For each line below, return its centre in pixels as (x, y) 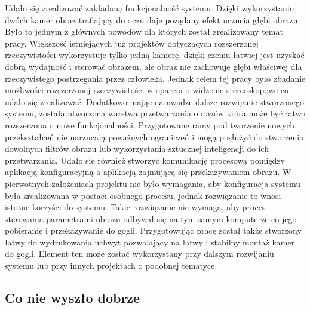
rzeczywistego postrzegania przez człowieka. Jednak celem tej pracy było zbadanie (155, 78)
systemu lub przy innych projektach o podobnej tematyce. (111, 266)
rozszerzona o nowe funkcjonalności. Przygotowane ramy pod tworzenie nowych (150, 125)
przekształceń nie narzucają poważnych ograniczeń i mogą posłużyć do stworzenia (154, 136)
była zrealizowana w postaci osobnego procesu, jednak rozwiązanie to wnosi (143, 195)
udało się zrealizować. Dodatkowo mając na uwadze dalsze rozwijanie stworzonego (155, 101)
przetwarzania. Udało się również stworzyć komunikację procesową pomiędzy (145, 160)
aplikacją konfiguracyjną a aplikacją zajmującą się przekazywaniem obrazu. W (148, 172)
